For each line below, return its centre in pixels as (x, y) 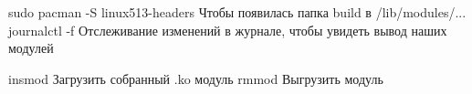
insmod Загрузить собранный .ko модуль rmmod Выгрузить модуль (196, 78)
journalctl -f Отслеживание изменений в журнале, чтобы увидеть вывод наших (228, 30)
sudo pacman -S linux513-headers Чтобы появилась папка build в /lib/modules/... (237, 12)
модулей (31, 48)
